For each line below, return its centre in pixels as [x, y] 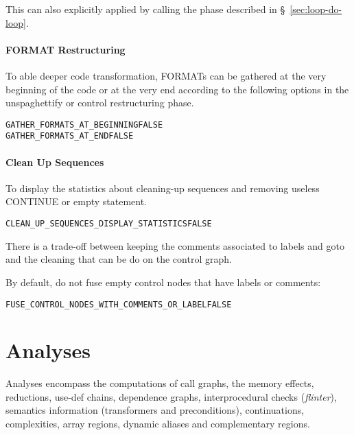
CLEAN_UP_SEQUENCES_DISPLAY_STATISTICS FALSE [109, 224]
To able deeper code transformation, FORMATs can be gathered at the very [166, 75]
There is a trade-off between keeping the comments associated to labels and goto [175, 245]
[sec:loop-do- [316, 9]
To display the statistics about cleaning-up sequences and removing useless [163, 188]
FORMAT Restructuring [66, 49]
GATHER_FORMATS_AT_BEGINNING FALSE [84, 125]
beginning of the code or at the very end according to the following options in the [177, 89]
